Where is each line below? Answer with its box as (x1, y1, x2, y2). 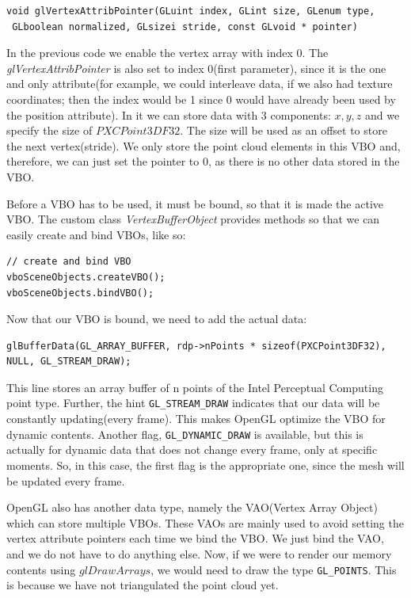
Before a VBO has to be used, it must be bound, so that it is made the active (6, 195, 383, 211)
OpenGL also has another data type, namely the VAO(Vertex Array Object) (6, 499, 378, 516)
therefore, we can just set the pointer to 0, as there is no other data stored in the (6, 153, 400, 169)
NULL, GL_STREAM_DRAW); (6, 356, 131, 368)
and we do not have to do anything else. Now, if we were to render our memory (6, 545, 392, 562)
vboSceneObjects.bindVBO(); (6, 287, 154, 299)
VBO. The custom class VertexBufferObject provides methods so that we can (6, 211, 380, 227)
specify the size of (6, 122, 93, 139)
